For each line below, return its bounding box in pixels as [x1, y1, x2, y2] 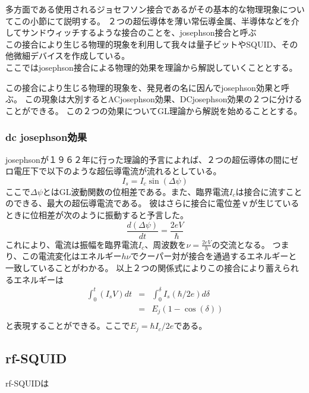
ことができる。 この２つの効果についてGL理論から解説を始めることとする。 [5, 104, 302, 117]
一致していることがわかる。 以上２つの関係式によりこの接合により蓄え [5, 262, 282, 274]
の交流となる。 [212, 238, 270, 250]
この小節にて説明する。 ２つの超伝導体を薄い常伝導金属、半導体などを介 [13, 14, 299, 27]
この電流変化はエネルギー [21, 250, 122, 262]
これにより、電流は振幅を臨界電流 [5, 238, 138, 250]
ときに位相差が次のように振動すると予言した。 [5, 208, 188, 221]
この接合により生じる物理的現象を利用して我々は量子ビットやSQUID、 [5, 37, 282, 50]
